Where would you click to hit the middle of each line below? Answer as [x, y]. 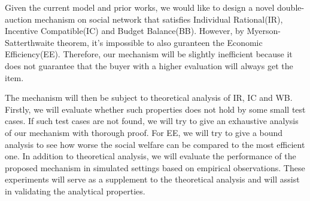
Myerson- [264, 31]
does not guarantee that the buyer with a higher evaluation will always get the [149, 65]
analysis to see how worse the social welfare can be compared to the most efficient [155, 144]
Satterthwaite [30, 42]
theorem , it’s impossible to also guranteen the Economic [160, 42]
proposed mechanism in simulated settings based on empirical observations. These [155, 167]
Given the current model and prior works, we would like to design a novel [140, 7]
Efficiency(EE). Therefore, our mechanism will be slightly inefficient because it [149, 54]
